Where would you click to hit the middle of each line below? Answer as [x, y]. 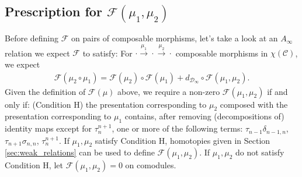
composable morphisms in [222, 53]
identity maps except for [48, 128]
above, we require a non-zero [169, 91]
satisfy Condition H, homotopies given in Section [183, 140]
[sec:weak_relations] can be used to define [80, 152]
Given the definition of [45, 91]
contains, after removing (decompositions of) [204, 116]
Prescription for [53, 11]
